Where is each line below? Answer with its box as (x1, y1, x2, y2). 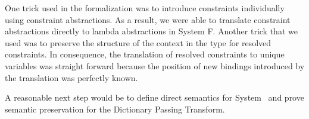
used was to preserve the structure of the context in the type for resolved (5, 36, 271, 49)
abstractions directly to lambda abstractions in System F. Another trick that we (5, 25, 298, 37)
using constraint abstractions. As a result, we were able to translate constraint (5, 13, 291, 25)
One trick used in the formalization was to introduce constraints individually (5, 2, 285, 14)
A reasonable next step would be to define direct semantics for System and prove (5, 91, 304, 104)
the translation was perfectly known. (5, 71, 138, 83)
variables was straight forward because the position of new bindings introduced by (5, 59, 305, 72)
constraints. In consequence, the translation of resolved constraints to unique (5, 48, 285, 60)
